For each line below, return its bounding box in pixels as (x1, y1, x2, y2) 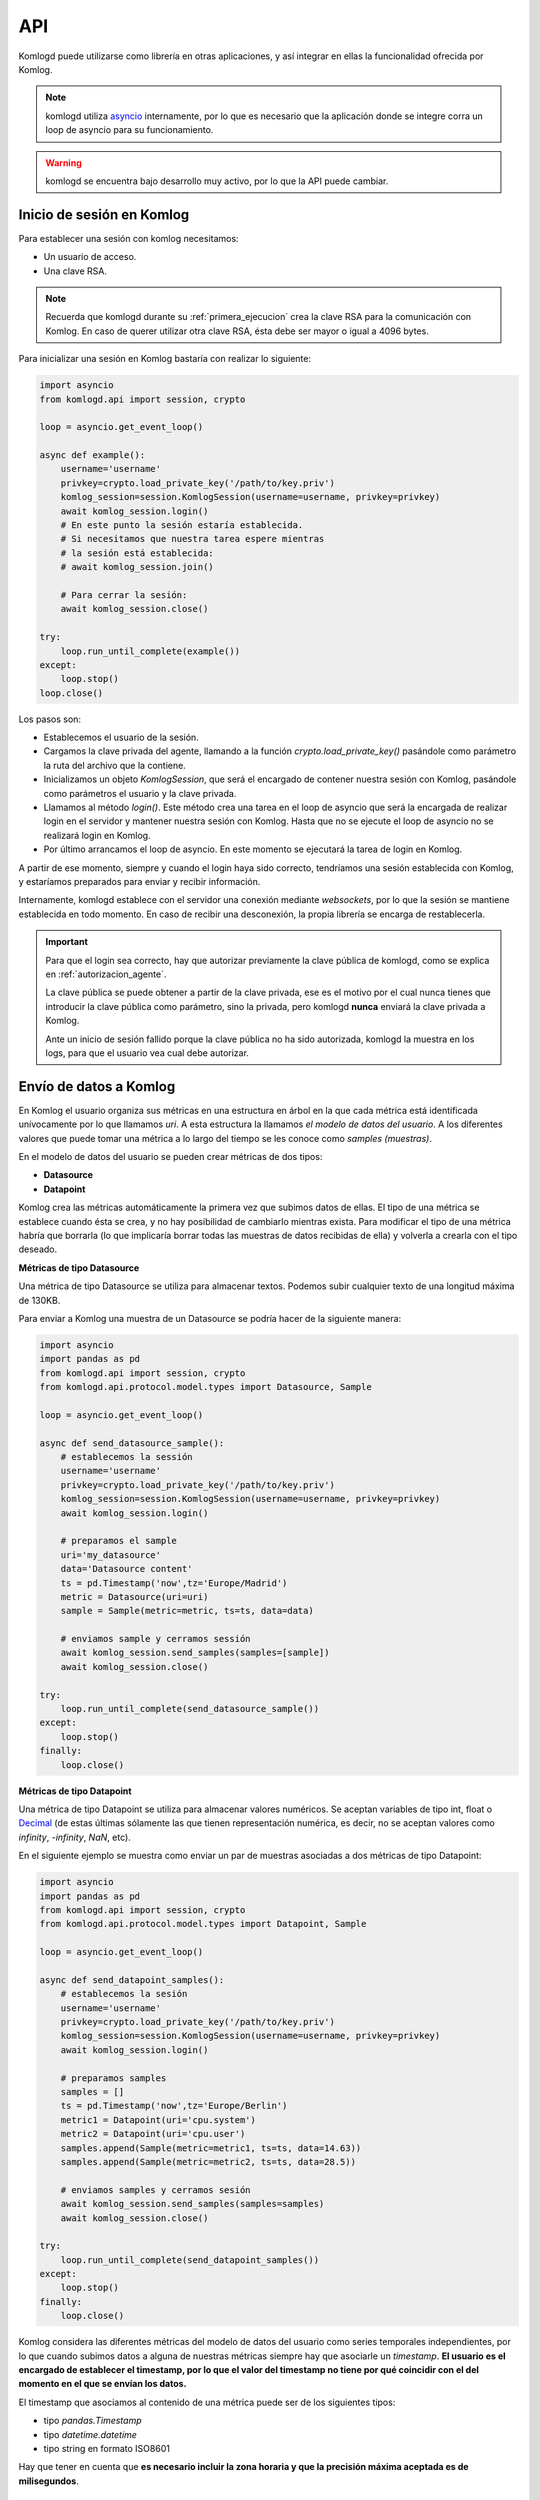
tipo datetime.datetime (43, 2428, 137, 2440)
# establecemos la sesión (60, 1988, 188, 2000)
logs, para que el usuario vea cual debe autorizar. (45, 1046, 250, 1059)
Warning (45, 156, 82, 169)
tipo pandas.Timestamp (43, 2415, 142, 2427)
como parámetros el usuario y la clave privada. (43, 787, 237, 799)
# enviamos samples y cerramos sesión (60, 2184, 251, 2195)
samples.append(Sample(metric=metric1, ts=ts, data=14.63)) (60, 2142, 362, 2154)
